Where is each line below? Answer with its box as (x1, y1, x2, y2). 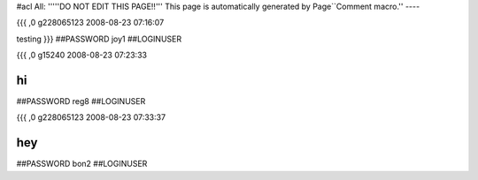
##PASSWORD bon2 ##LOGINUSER (16, 159, 148, 169)
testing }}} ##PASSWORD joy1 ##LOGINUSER (16, 34, 181, 44)
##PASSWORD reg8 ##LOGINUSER (16, 96, 146, 107)
